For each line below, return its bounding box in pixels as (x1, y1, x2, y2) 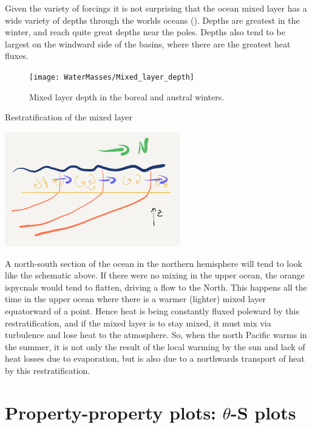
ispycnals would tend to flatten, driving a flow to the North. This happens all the (5, 280, 307, 293)
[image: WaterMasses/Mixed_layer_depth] (29, 72, 195, 81)
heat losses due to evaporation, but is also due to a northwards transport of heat (5, 352, 305, 365)
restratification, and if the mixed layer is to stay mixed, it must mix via (5, 316, 271, 329)
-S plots (230, 399, 296, 424)
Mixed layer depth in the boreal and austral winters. (29, 90, 225, 103)
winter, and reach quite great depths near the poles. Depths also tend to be (5, 26, 285, 38)
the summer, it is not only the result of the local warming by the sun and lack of (5, 340, 305, 353)
